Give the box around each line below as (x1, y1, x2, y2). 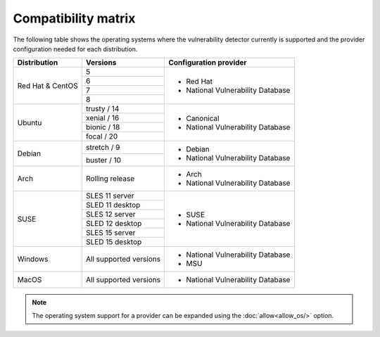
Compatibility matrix (13, 11, 136, 26)
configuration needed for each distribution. (13, 44, 138, 53)
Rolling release (85, 174, 135, 184)
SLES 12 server (85, 210, 137, 220)
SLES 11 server (85, 191, 134, 201)
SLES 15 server (85, 228, 136, 238)
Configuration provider (168, 58, 247, 68)
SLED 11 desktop (85, 201, 141, 210)
